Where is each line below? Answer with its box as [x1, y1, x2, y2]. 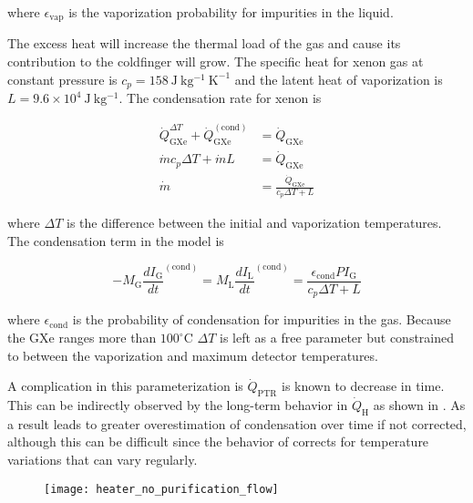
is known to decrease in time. [282, 376, 445, 395]
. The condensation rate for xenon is [118, 88, 322, 108]
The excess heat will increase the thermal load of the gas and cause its [7, 34, 401, 53]
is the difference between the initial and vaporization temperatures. [67, 213, 442, 232]
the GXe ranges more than [7, 328, 157, 347]
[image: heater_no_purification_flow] [44, 482, 279, 496]
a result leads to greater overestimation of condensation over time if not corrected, [7, 414, 467, 433]
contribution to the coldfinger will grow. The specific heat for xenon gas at [7, 52, 424, 71]
